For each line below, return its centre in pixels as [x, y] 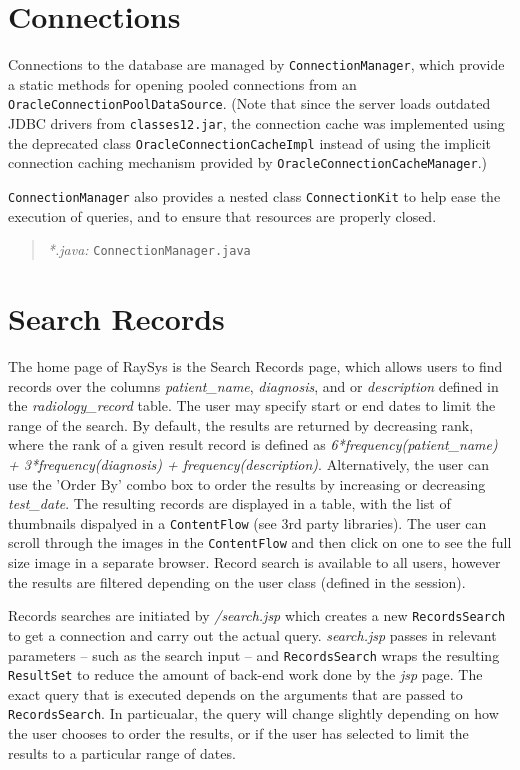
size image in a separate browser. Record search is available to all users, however [254, 562]
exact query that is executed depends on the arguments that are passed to [235, 693]
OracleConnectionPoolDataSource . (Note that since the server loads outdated [249, 103]
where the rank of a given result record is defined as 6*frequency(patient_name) [253, 444]
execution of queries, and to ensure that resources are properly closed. [222, 215]
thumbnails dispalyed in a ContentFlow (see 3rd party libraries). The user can [247, 522]
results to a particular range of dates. [122, 752]
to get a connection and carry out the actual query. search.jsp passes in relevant [252, 634]
